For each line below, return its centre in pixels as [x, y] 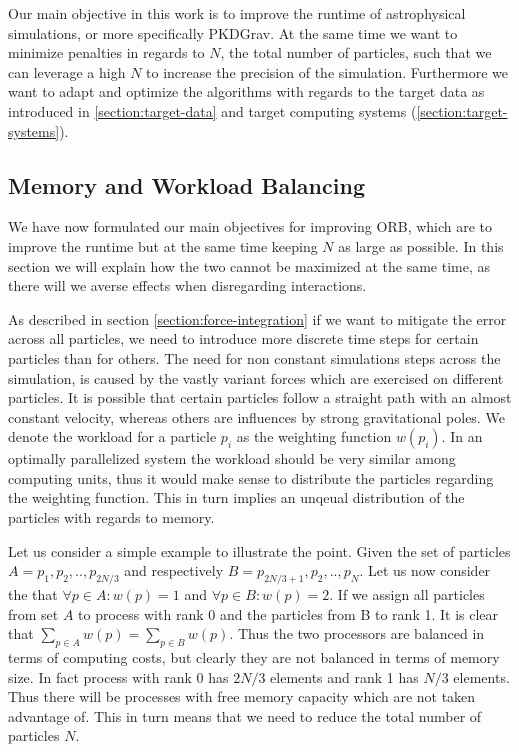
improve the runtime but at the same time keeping [163, 245]
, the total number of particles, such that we [356, 52]
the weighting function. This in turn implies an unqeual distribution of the [236, 497]
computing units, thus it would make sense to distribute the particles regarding [251, 477]
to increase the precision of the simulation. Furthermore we [327, 71]
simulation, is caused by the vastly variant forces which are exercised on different [256, 377]
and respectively [174, 570]
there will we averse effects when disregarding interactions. [187, 285]
